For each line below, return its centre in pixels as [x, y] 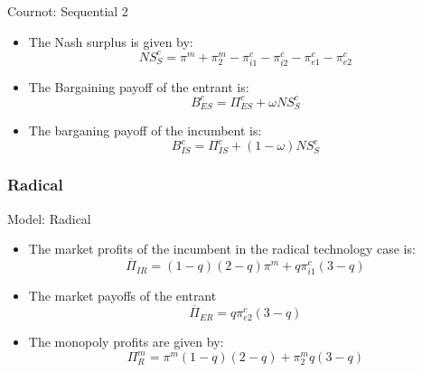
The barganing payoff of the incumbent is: [145, 130]
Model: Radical [49, 218]
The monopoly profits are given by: [126, 342]
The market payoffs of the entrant [122, 296]
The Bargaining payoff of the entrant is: [139, 86]
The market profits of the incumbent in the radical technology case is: [222, 249]
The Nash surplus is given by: [111, 41]
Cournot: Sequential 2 [68, 11]
